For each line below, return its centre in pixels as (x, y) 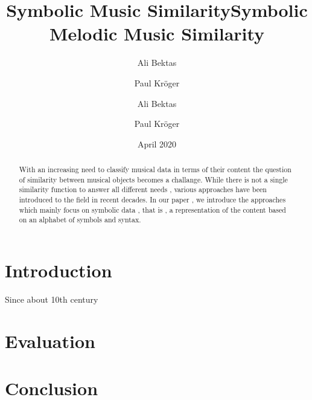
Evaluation (50, 340)
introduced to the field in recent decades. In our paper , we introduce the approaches (152, 200)
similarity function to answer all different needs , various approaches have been (143, 189)
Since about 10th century (52, 299)
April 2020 (157, 144)
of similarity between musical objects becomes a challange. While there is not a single (153, 179)
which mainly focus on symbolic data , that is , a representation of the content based (152, 209)
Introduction (59, 270)
